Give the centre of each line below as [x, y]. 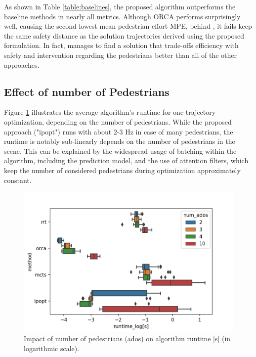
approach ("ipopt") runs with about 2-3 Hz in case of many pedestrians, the [119, 131]
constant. [18, 180]
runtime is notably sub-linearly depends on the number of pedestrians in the [120, 141]
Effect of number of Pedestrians [87, 91]
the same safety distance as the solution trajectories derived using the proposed [124, 35]
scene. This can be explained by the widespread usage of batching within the [120, 151]
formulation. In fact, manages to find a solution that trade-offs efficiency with [121, 45]
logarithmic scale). [52, 348]
